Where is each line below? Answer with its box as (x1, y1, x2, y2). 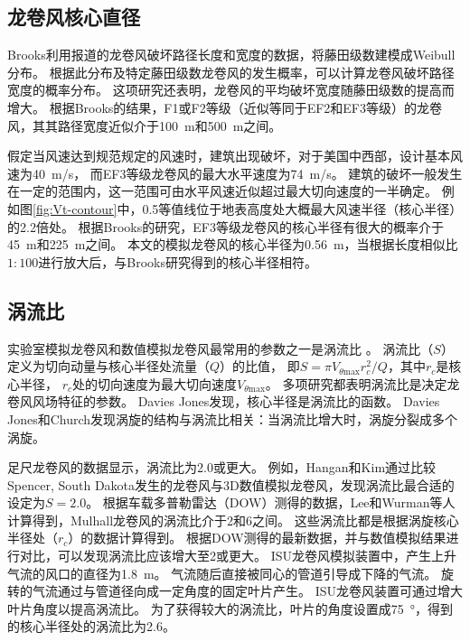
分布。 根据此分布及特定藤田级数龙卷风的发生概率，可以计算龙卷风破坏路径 (7, 62, 455, 81)
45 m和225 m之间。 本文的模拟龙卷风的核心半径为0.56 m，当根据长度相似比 (7, 235, 458, 254)
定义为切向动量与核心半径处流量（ (7, 357, 210, 376)
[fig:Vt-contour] (33, 199, 117, 218)
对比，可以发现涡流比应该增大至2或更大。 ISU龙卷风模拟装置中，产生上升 (19, 546, 456, 565)
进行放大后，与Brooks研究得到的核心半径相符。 (38, 252, 317, 271)
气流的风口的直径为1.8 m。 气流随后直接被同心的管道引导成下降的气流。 (7, 563, 437, 582)
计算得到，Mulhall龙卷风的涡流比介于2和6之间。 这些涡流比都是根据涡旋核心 (7, 510, 459, 529)
